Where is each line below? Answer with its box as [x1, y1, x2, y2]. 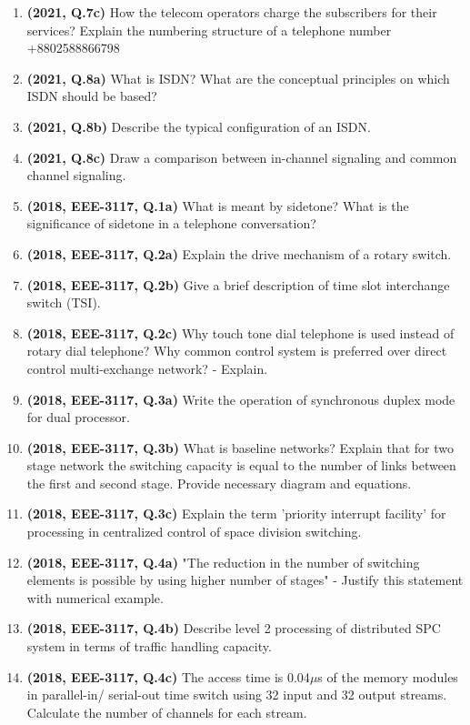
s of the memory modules [317, 667, 458, 686]
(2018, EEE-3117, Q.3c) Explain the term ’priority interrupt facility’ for [26, 504, 446, 523]
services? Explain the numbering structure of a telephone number [26, 20, 392, 39]
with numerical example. [26, 588, 164, 607]
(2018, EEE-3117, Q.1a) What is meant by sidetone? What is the [26, 196, 409, 215]
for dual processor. [26, 408, 130, 427]
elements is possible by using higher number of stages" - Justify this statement [26, 570, 464, 589]
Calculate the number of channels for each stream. [26, 702, 307, 721]
